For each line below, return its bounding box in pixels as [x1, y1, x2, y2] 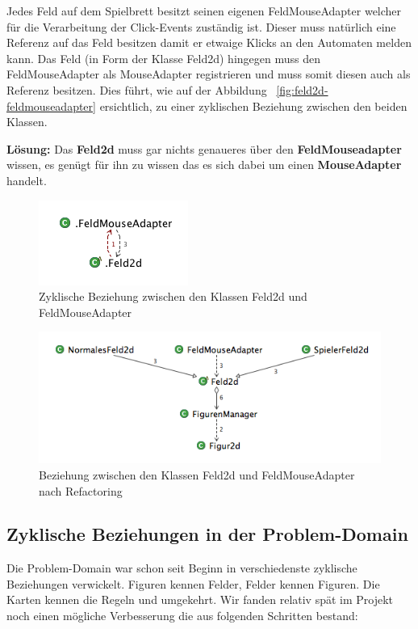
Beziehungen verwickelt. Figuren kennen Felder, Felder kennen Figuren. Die [6, 575, 380, 592]
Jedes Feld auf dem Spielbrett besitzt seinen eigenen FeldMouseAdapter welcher [6, 2, 402, 19]
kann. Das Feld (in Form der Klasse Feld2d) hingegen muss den [6, 49, 320, 66]
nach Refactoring [39, 482, 123, 499]
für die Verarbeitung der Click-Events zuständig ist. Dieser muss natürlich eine [6, 18, 396, 35]
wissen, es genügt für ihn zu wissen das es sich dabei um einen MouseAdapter [6, 156, 402, 173]
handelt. [6, 171, 47, 188]
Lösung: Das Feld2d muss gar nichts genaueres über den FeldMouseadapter [6, 140, 402, 157]
